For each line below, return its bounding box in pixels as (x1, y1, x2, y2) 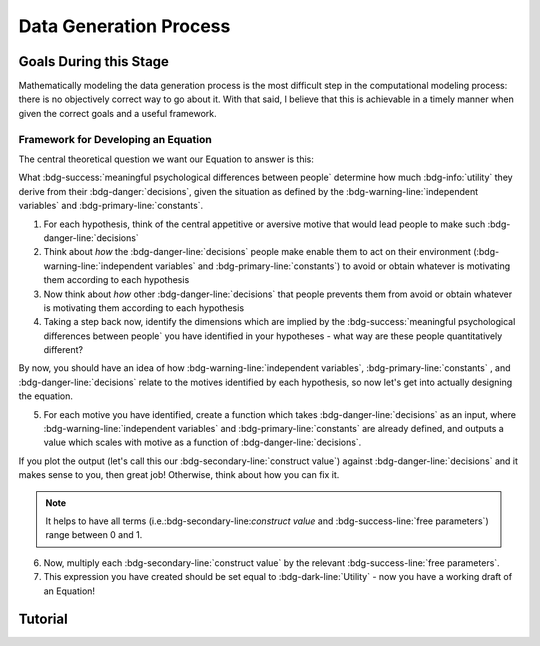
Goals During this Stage (18, 53, 170, 70)
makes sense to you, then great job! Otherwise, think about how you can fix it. (18, 469, 340, 481)
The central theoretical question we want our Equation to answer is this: (18, 153, 315, 165)
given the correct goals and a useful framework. (18, 107, 217, 119)
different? (43, 344, 84, 356)
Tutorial (18, 611, 69, 628)
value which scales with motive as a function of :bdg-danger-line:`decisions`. (43, 436, 362, 449)
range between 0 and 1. (45, 529, 143, 541)
